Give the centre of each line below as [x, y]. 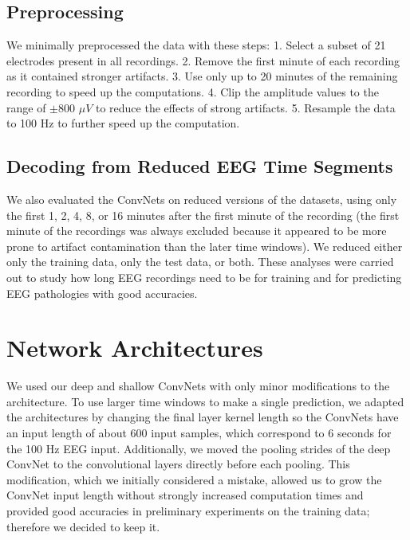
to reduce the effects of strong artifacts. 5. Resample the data [245, 107]
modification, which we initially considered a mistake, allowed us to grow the [194, 479]
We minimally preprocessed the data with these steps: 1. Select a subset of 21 [196, 45]
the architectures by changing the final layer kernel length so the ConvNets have [203, 417]
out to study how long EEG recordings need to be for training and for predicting [204, 277]
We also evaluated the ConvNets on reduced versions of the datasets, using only [202, 199]
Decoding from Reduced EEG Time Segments [200, 166]
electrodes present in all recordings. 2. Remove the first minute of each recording [203, 60]
